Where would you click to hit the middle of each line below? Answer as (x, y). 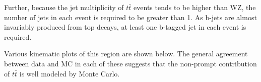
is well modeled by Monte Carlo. (70, 73)
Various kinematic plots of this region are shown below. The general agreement (126, 54)
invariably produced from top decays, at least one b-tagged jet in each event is (125, 27)
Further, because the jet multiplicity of (64, 7)
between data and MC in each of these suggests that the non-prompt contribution (130, 63)
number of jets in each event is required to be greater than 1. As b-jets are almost (130, 17)
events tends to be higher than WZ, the (195, 7)
